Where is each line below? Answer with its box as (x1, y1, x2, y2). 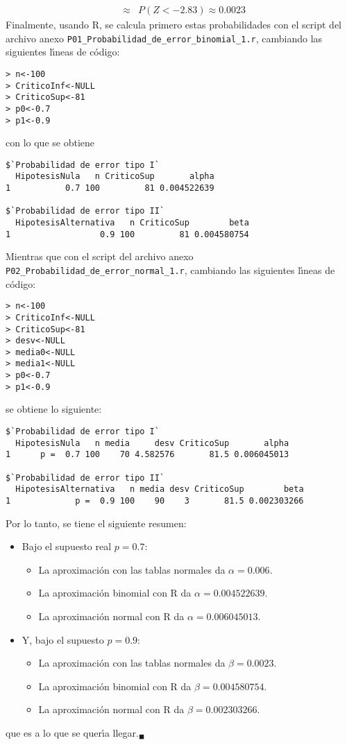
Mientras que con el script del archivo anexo (6, 249, 194, 264)
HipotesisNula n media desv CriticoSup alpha (15, 438, 289, 448)
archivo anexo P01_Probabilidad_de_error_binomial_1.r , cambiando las (6, 31, 323, 45)
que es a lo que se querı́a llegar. (6, 725, 139, 739)
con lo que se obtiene (6, 135, 95, 150)
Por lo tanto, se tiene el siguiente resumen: (6, 515, 187, 530)
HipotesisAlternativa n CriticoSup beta (15, 218, 249, 228)
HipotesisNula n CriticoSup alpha (15, 171, 214, 182)
